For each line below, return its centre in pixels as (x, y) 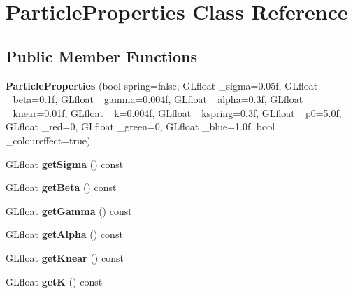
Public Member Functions (101, 56)
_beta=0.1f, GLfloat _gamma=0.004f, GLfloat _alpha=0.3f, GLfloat (154, 99)
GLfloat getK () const (54, 281)
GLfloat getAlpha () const (64, 234)
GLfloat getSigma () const (65, 163)
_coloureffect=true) (48, 140)
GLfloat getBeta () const (61, 187)
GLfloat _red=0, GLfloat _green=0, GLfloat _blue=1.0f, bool (141, 126)
